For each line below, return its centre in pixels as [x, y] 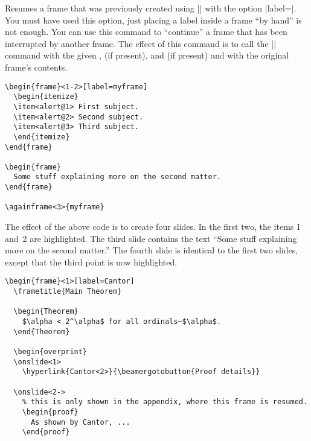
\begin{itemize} [46, 97]
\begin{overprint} [50, 352]
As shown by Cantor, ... [80, 422]
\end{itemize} [42, 137]
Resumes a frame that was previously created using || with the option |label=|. [151, 8]
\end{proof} [46, 432]
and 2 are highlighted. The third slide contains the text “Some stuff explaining [151, 238]
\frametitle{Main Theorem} [68, 292]
